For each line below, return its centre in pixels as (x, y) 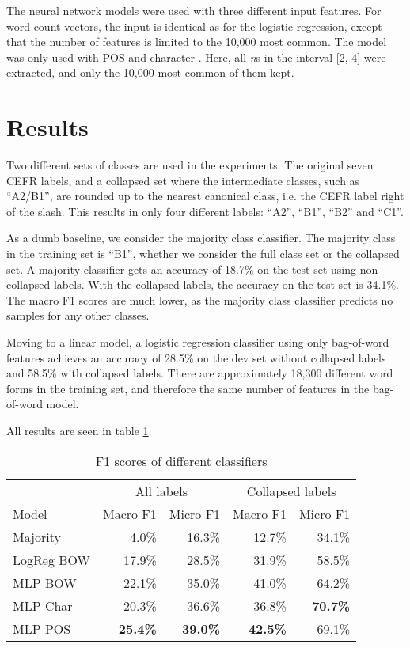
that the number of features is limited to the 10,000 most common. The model (197, 42)
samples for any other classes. (78, 315)
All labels (161, 491)
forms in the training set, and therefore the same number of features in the (188, 388)
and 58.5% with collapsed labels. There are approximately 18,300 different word (200, 373)
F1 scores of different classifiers (181, 460)
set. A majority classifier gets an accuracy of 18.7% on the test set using (181, 269)
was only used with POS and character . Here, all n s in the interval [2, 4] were (196, 57)
